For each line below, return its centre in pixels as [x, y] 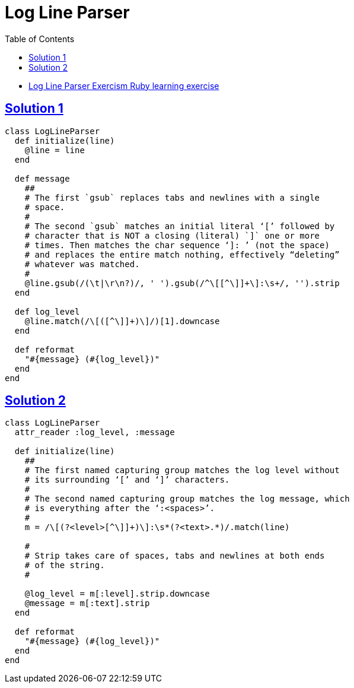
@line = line [55, 150]
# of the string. [65, 565]
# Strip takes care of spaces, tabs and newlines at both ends [175, 556]
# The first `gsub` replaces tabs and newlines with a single [172, 197]
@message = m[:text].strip [87, 603]
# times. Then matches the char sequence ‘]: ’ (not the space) [177, 245]
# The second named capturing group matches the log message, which [187, 499]
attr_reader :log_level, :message [95, 432]
